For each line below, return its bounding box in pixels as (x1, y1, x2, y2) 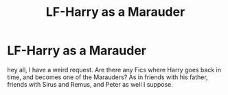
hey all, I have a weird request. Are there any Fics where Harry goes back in (7, 65, 222, 74)
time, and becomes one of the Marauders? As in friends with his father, (7, 73, 208, 81)
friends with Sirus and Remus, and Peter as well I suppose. (7, 80, 173, 88)
